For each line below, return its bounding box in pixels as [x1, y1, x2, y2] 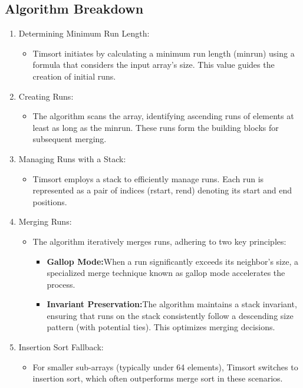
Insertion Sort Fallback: [18, 341, 104, 353]
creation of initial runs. [32, 70, 116, 82]
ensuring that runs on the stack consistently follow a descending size [47, 309, 294, 321]
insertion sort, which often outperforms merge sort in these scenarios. [32, 372, 283, 384]
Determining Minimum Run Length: [18, 27, 150, 40]
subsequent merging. [32, 133, 107, 145]
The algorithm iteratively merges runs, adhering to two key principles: [32, 235, 286, 247]
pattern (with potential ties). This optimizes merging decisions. [47, 321, 275, 333]
